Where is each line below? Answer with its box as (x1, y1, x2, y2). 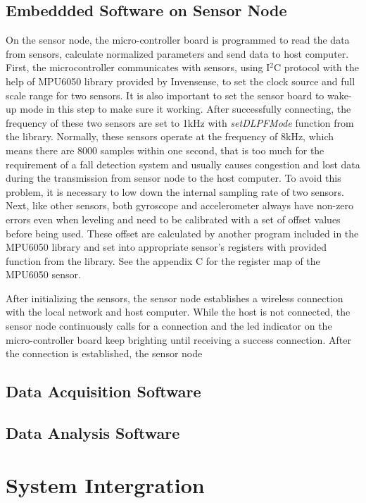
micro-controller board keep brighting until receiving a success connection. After (6, 332, 351, 347)
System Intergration (6, 470, 205, 499)
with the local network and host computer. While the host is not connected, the (6, 304, 351, 319)
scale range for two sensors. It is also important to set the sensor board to (6, 87, 324, 102)
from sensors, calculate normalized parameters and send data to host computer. (6, 46, 349, 61)
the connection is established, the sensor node (6, 346, 203, 361)
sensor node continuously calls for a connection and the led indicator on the (6, 318, 332, 333)
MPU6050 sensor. (6, 267, 81, 282)
